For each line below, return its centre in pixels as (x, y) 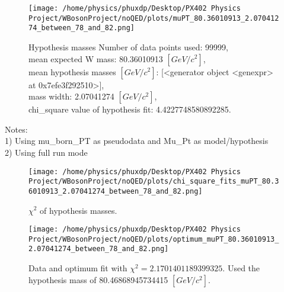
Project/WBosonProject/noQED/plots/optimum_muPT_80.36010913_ (154, 239)
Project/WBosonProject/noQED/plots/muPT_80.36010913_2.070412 (154, 18)
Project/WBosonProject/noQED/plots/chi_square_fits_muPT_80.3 (154, 182)
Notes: (16, 129)
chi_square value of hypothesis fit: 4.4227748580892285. (130, 109)
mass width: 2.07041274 (71, 96)
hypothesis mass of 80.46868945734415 (98, 279)
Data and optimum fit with (78, 268)
